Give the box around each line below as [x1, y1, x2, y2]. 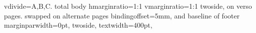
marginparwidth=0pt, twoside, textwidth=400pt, [4, 20, 153, 30]
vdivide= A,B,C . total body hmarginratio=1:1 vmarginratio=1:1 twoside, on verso [4, 1, 252, 11]
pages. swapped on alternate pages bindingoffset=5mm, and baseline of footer [4, 10, 240, 20]
